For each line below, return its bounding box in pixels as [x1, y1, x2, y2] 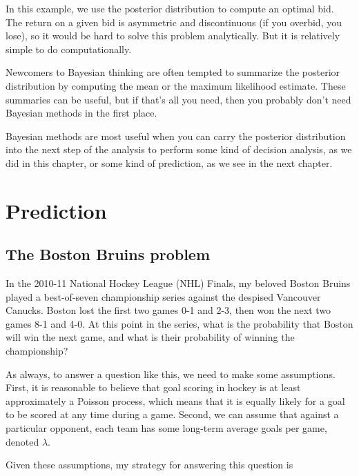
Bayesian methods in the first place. [6, 106, 157, 120]
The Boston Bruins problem [6, 244, 211, 265]
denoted [6, 434, 39, 448]
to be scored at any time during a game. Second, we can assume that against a [6, 407, 339, 422]
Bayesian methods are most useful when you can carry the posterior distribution [6, 128, 346, 143]
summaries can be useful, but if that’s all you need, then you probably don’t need [6, 92, 351, 106]
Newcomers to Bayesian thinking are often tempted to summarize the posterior [6, 65, 340, 79]
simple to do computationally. [6, 41, 132, 56]
